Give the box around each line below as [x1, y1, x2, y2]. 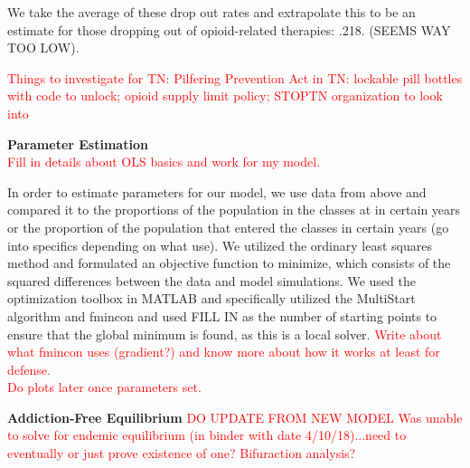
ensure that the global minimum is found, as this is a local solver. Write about [7, 324, 442, 343]
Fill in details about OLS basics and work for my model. [7, 152, 321, 171]
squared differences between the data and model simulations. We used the [7, 271, 416, 290]
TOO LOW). [7, 38, 80, 57]
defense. [7, 359, 51, 378]
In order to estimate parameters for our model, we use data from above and [7, 182, 427, 201]
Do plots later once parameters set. [7, 377, 202, 396]
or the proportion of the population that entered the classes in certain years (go [7, 217, 449, 236]
